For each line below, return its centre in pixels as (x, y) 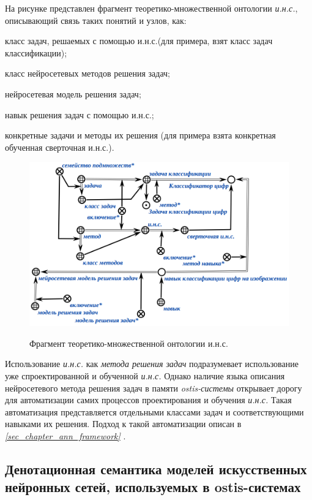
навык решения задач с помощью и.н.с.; (80, 114)
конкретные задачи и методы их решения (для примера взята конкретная (140, 135)
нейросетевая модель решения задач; (73, 93)
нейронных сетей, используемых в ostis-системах (153, 487)
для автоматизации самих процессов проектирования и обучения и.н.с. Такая (148, 400)
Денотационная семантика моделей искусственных (156, 468)
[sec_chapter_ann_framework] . (65, 435)
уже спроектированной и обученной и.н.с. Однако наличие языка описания (145, 375)
